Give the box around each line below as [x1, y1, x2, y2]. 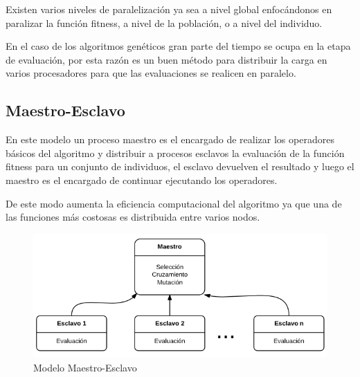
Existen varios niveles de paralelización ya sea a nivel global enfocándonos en [6, 2, 332, 16]
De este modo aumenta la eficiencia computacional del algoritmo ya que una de [6, 196, 342, 210]
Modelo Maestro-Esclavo [33, 360, 137, 374]
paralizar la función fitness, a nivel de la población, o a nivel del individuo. [6, 15, 323, 30]
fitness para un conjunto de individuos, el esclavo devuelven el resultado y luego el [6, 159, 354, 174]
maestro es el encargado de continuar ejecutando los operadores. [6, 172, 278, 187]
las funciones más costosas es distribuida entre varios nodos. [6, 210, 260, 224]
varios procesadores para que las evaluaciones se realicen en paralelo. [6, 66, 296, 80]
